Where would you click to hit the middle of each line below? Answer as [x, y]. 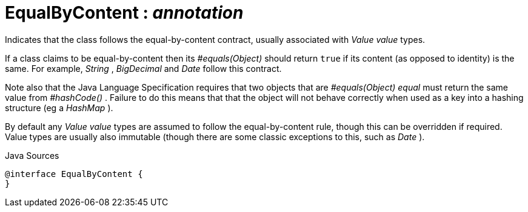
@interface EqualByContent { [74, 174]
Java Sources [32, 155]
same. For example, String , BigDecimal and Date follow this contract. [143, 68]
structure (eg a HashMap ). [59, 108]
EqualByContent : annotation [124, 13]
